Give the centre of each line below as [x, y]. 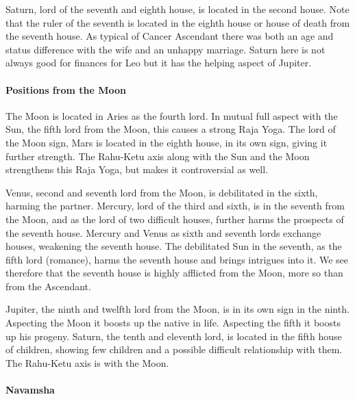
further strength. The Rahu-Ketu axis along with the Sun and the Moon [158, 156]
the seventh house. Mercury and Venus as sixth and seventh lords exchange [163, 232]
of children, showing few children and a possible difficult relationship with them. [174, 349]
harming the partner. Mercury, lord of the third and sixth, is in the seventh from [175, 206]
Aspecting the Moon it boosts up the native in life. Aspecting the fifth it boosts [173, 323]
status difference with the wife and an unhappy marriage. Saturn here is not [166, 49]
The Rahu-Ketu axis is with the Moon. [87, 362]
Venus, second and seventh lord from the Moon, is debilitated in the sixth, [162, 192]
